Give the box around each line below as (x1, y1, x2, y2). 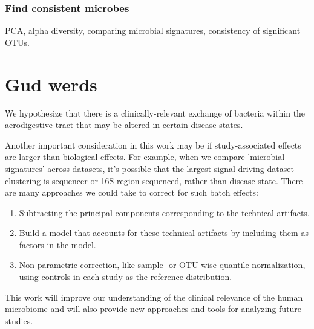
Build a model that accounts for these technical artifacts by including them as (19, 226, 309, 239)
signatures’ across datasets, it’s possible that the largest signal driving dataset (5, 162, 294, 174)
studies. (5, 314, 33, 327)
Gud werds (5, 71, 97, 96)
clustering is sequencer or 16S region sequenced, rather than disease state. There (5, 174, 303, 187)
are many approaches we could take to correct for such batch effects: (5, 186, 258, 199)
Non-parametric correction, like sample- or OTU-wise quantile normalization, (19, 258, 306, 271)
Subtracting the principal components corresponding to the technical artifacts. (19, 206, 310, 219)
